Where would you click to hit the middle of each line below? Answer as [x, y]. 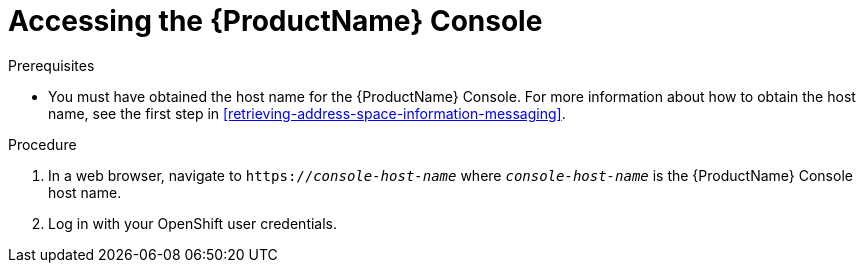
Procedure [42, 144]
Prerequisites [51, 65]
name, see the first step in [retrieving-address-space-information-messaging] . [307, 113]
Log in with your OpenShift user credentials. [193, 223]
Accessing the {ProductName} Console [275, 21]
